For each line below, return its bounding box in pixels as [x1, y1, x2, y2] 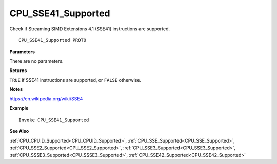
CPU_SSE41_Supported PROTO [18, 37, 87, 43]
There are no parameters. [9, 58, 64, 64]
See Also [9, 128, 29, 134]
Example [9, 105, 29, 111]
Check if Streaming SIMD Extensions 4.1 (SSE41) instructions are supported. [9, 26, 170, 32]
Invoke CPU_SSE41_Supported [18, 117, 89, 123]
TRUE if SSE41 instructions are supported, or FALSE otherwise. [9, 77, 141, 83]
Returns [9, 67, 27, 74]
